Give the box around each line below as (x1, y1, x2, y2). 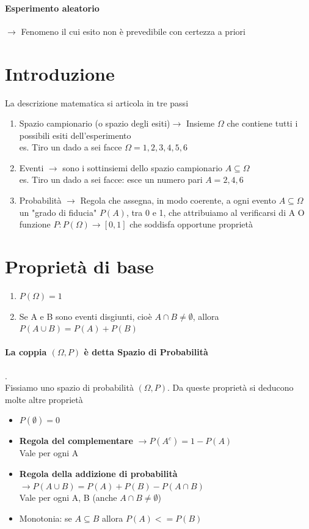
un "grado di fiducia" (19, 205, 97, 218)
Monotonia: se (19, 511, 72, 524)
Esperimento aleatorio (5, 1, 100, 14)
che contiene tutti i (227, 117, 298, 130)
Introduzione (5, 61, 115, 86)
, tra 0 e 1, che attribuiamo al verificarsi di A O (126, 205, 305, 218)
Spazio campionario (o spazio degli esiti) (19, 117, 170, 130)
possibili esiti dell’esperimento (19, 128, 131, 141)
